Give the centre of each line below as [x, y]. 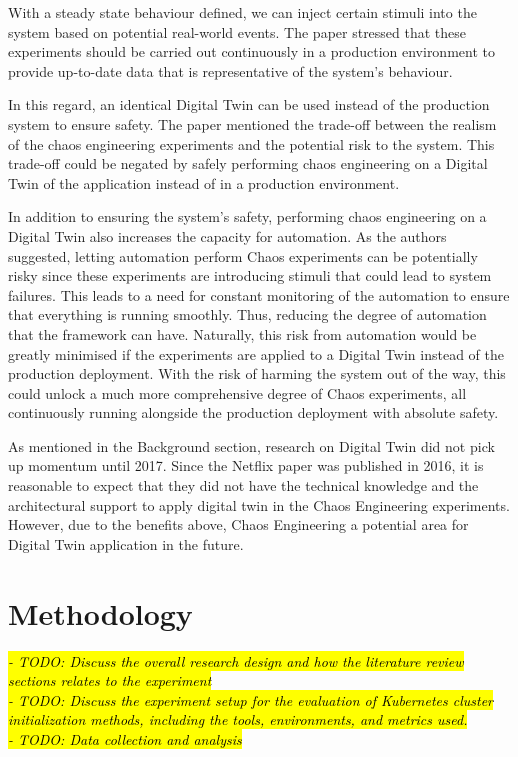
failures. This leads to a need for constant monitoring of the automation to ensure [259, 294]
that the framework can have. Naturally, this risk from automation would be [242, 333]
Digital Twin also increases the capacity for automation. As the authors [227, 235]
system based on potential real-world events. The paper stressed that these [237, 31]
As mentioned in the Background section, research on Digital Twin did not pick [251, 445]
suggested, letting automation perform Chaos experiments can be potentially [243, 255]
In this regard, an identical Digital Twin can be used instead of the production [249, 104]
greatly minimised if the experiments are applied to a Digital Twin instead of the [256, 353]
